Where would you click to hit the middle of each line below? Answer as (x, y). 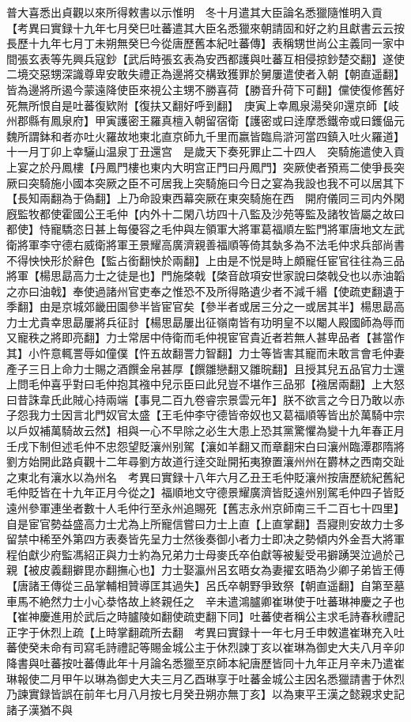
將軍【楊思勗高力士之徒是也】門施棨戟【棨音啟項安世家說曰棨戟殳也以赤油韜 (205, 276)
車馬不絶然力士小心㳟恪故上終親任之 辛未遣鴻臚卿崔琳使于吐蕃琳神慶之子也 (205, 601)
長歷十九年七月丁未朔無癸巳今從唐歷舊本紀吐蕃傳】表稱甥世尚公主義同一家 (200, 43)
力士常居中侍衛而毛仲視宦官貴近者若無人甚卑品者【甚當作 (255, 337)
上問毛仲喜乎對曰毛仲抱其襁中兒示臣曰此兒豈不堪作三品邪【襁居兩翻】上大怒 (205, 384)
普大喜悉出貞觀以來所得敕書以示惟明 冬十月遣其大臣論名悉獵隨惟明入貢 (194, 12)
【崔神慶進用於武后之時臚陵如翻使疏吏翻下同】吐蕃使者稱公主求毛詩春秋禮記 (205, 616)
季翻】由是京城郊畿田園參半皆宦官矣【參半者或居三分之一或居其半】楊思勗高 (205, 306)
